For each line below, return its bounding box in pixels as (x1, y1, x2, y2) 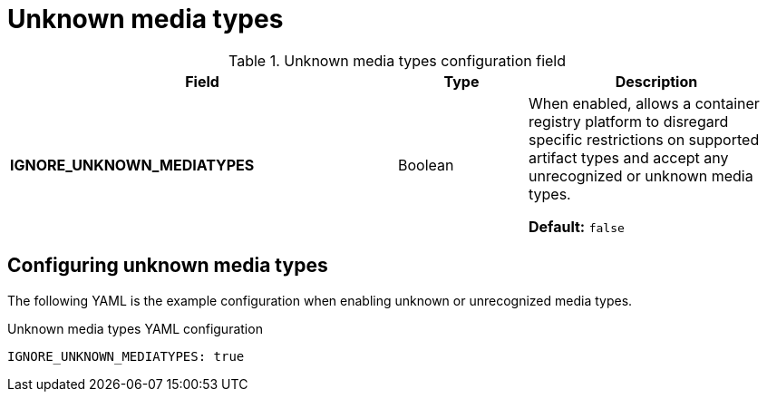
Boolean (398, 155, 454, 174)
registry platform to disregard (528, 112, 729, 131)
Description (615, 72, 698, 91)
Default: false (528, 217, 625, 236)
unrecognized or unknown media (528, 166, 753, 185)
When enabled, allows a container (528, 93, 760, 112)
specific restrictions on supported (528, 130, 760, 149)
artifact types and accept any (528, 148, 729, 167)
